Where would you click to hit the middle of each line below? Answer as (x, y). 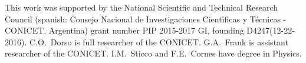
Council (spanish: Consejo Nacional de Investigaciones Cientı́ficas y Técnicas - (146, 19)
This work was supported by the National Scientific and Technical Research (141, 7)
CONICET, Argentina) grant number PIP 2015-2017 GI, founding (124, 30)
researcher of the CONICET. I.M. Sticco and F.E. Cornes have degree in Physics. (153, 53)
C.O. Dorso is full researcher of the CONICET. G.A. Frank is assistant (159, 42)
